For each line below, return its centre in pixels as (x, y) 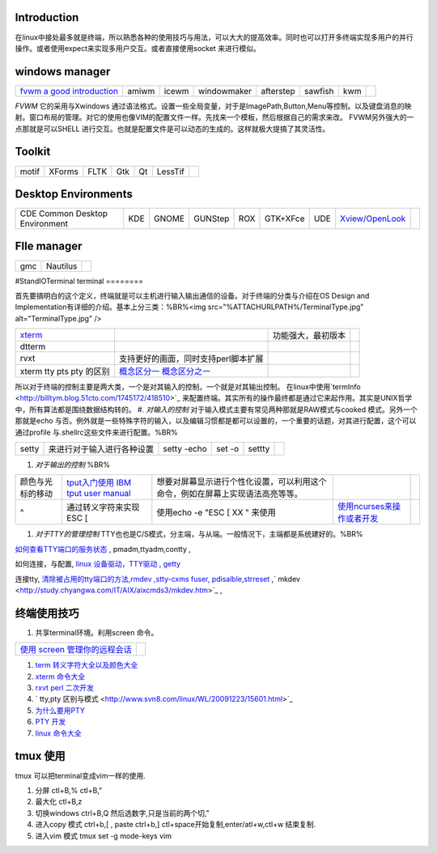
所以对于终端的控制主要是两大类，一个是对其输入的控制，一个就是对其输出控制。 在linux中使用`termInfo (188, 387)
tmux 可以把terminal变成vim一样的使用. (80, 775)
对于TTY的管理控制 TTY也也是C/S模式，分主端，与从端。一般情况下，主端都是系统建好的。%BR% (199, 534)
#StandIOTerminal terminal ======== (79, 281)
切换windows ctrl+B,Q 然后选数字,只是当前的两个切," (122, 813)
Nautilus (62, 265)
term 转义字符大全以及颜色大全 (87, 665)
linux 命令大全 (58, 733)
